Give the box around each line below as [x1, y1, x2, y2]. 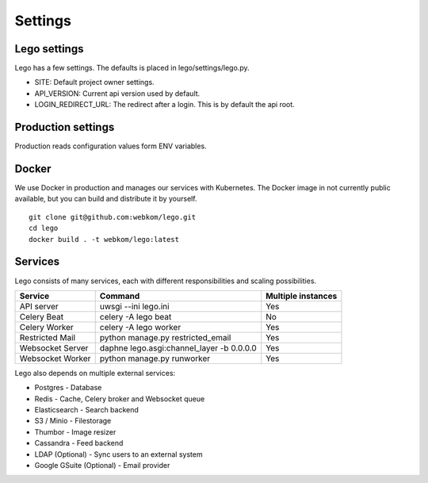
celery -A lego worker [99, 321, 182, 332]
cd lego [29, 224, 59, 233]
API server [19, 301, 59, 312]
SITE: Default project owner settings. [34, 78, 155, 87]
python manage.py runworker [99, 353, 211, 364]
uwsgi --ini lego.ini [99, 301, 170, 312]
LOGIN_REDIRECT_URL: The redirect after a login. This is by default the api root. [34, 100, 295, 109]
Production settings [14, 121, 115, 134]
